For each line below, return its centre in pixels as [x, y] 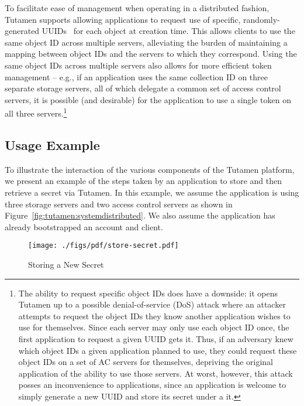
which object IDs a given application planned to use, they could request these [158, 350]
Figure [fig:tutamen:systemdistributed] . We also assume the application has [140, 215]
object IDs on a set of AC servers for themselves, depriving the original [146, 362]
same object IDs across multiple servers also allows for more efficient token [138, 65]
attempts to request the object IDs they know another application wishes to [154, 315]
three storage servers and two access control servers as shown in [119, 204]
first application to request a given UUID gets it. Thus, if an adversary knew [156, 338]
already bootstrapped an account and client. [84, 226]
